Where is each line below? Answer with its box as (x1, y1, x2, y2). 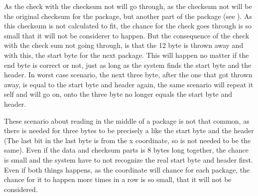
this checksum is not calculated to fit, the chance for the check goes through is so (4, 20, 252, 31)
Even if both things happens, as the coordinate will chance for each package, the (4, 164, 250, 175)
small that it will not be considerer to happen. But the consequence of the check (4, 30, 250, 40)
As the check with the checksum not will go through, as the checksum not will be (4, 1, 252, 11)
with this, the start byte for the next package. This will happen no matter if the (4, 49, 249, 60)
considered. (4, 184, 38, 194)
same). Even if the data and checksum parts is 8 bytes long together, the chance (4, 145, 249, 155)
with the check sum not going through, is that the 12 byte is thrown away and (4, 40, 244, 50)
